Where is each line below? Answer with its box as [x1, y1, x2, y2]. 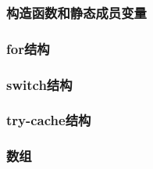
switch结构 [6, 74, 73, 94]
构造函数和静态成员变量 [6, 2, 147, 22]
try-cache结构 [6, 110, 91, 130]
